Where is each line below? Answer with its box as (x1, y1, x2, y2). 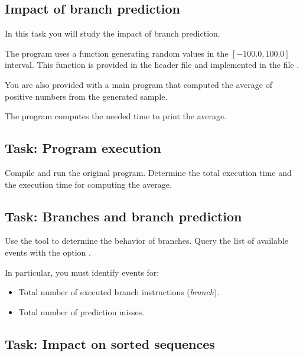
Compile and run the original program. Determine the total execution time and (5, 166, 292, 178)
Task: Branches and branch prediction (5, 207, 242, 225)
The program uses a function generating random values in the (5, 47, 229, 59)
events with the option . (5, 246, 91, 258)
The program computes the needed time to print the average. (5, 110, 227, 122)
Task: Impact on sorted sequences (5, 334, 215, 352)
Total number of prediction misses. (18, 305, 145, 318)
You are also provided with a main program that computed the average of (5, 78, 272, 90)
